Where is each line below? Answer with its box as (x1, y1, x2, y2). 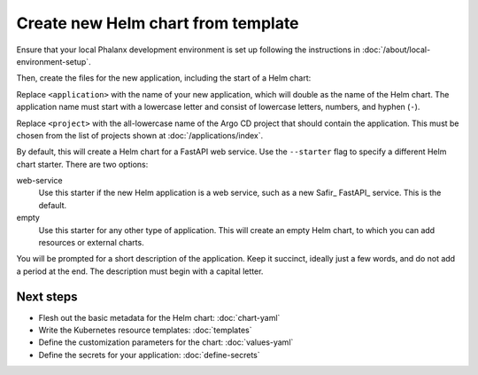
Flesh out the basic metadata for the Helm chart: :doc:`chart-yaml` (38, 312, 281, 323)
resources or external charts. (38, 238, 145, 248)
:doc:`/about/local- (361, 44, 431, 55)
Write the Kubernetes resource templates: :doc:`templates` (38, 324, 252, 336)
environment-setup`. (16, 56, 92, 66)
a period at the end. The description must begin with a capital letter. (16, 266, 264, 277)
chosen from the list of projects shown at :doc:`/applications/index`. (16, 129, 264, 141)
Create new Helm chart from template (16, 13, 300, 33)
